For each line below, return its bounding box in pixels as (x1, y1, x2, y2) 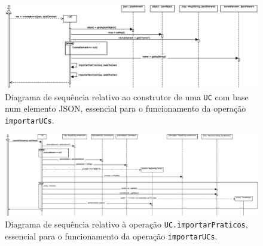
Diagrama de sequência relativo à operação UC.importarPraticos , (5, 218, 248, 230)
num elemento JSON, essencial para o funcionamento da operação (5, 102, 246, 115)
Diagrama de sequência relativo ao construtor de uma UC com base (5, 90, 249, 103)
